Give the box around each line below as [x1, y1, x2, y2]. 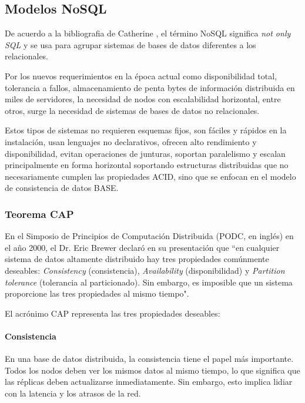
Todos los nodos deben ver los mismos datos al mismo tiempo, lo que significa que [5, 364, 300, 376]
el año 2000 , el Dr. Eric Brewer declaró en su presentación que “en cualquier [5, 241, 280, 253]
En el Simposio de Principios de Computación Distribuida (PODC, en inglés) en [5, 230, 294, 242]
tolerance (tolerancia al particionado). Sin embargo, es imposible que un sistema [5, 276, 293, 288]
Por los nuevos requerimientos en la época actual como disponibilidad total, [5, 69, 277, 82]
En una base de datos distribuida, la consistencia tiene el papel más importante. [5, 352, 294, 365]
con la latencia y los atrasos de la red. [5, 387, 141, 399]
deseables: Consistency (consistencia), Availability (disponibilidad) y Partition [5, 264, 285, 276]
